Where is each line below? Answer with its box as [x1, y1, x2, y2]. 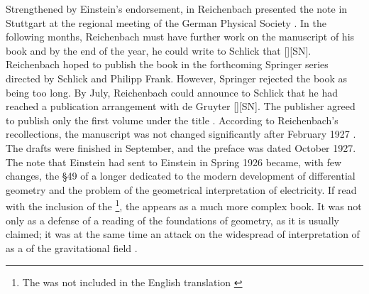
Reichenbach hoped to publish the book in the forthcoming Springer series [6, 57, 329, 72]
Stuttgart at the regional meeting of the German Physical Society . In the [6, 15, 326, 30]
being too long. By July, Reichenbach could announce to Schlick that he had [6, 85, 338, 99]
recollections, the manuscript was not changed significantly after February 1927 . [6, 126, 356, 141]
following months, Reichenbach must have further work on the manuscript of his [6, 29, 355, 44]
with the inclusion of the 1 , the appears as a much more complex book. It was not [6, 197, 362, 213]
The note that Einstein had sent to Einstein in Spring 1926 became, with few [6, 154, 342, 169]
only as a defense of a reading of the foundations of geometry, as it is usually [6, 212, 339, 227]
